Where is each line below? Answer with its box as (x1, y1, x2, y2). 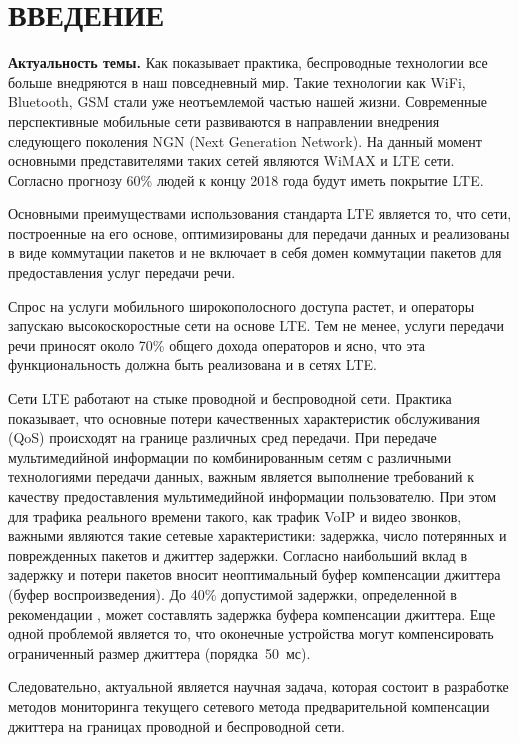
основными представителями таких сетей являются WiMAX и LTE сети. (8, 150, 455, 171)
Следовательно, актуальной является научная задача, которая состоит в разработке (8, 676, 509, 697)
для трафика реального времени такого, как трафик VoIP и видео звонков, (8, 505, 462, 526)
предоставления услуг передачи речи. (8, 262, 236, 283)
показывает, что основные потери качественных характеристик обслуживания (8, 407, 480, 428)
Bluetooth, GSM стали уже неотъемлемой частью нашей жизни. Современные (8, 91, 488, 112)
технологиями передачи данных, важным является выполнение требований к (8, 466, 475, 487)
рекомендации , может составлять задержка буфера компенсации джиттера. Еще (8, 603, 496, 624)
